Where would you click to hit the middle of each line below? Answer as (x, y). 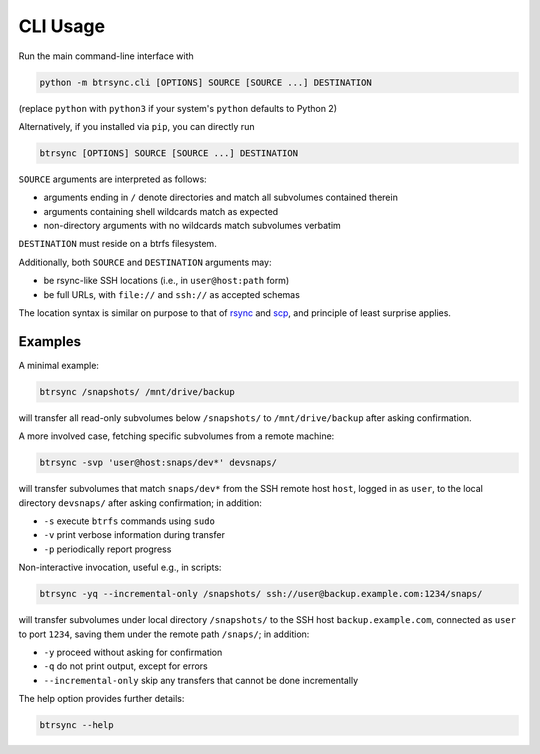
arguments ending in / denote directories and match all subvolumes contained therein (221, 197)
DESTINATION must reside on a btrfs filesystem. (117, 244)
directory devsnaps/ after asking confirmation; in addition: (140, 502)
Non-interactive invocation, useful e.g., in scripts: (120, 567)
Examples (50, 341)
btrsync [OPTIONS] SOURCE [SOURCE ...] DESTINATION (169, 153)
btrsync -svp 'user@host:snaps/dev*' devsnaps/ (158, 463)
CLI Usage (61, 26)
